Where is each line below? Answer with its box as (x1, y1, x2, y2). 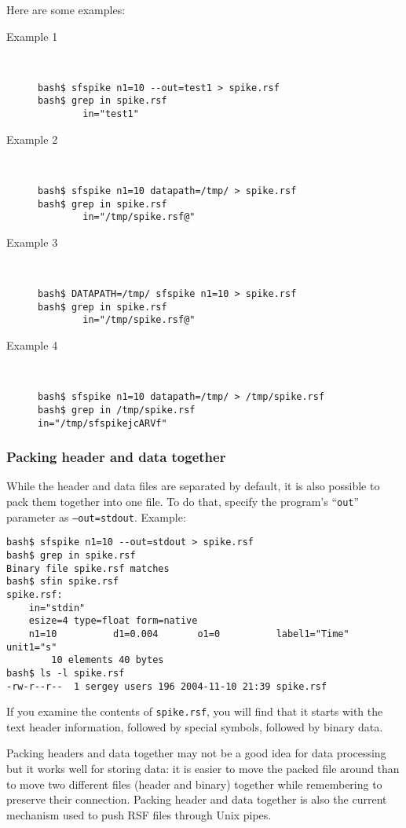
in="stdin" (28, 602, 86, 614)
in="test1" (82, 108, 139, 120)
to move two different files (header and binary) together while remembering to (6, 775, 382, 792)
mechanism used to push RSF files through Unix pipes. (6, 806, 272, 823)
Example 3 (6, 233, 58, 250)
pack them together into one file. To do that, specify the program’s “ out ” (6, 493, 360, 510)
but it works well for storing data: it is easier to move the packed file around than (6, 760, 400, 777)
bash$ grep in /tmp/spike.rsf (38, 404, 196, 416)
